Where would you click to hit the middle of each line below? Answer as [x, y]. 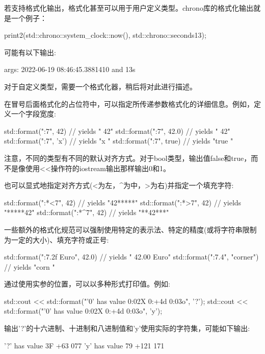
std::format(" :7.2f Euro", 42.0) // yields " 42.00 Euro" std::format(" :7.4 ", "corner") [131, 257]
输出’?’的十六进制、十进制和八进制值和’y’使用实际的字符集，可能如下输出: [127, 328]
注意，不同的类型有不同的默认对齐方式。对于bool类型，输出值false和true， [128, 158]
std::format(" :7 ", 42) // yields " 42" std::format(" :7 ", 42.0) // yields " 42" [117, 131]
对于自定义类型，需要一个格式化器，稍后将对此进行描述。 [100, 86]
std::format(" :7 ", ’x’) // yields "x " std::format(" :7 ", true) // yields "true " [119, 141]
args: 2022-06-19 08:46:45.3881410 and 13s [70, 69]
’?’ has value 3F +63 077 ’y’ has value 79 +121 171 [84, 345]
